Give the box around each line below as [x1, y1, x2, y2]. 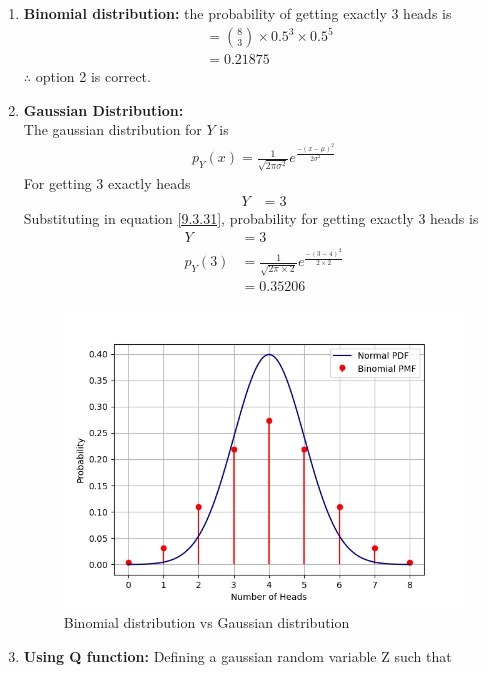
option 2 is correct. [35, 66, 151, 87]
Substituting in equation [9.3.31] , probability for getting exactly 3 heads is [23, 208, 479, 229]
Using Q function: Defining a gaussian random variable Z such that [23, 645, 452, 666]
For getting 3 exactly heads [23, 172, 191, 193]
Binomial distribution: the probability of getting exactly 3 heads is [23, 3, 452, 23]
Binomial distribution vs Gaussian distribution [63, 611, 350, 632]
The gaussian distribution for [23, 119, 202, 140]
